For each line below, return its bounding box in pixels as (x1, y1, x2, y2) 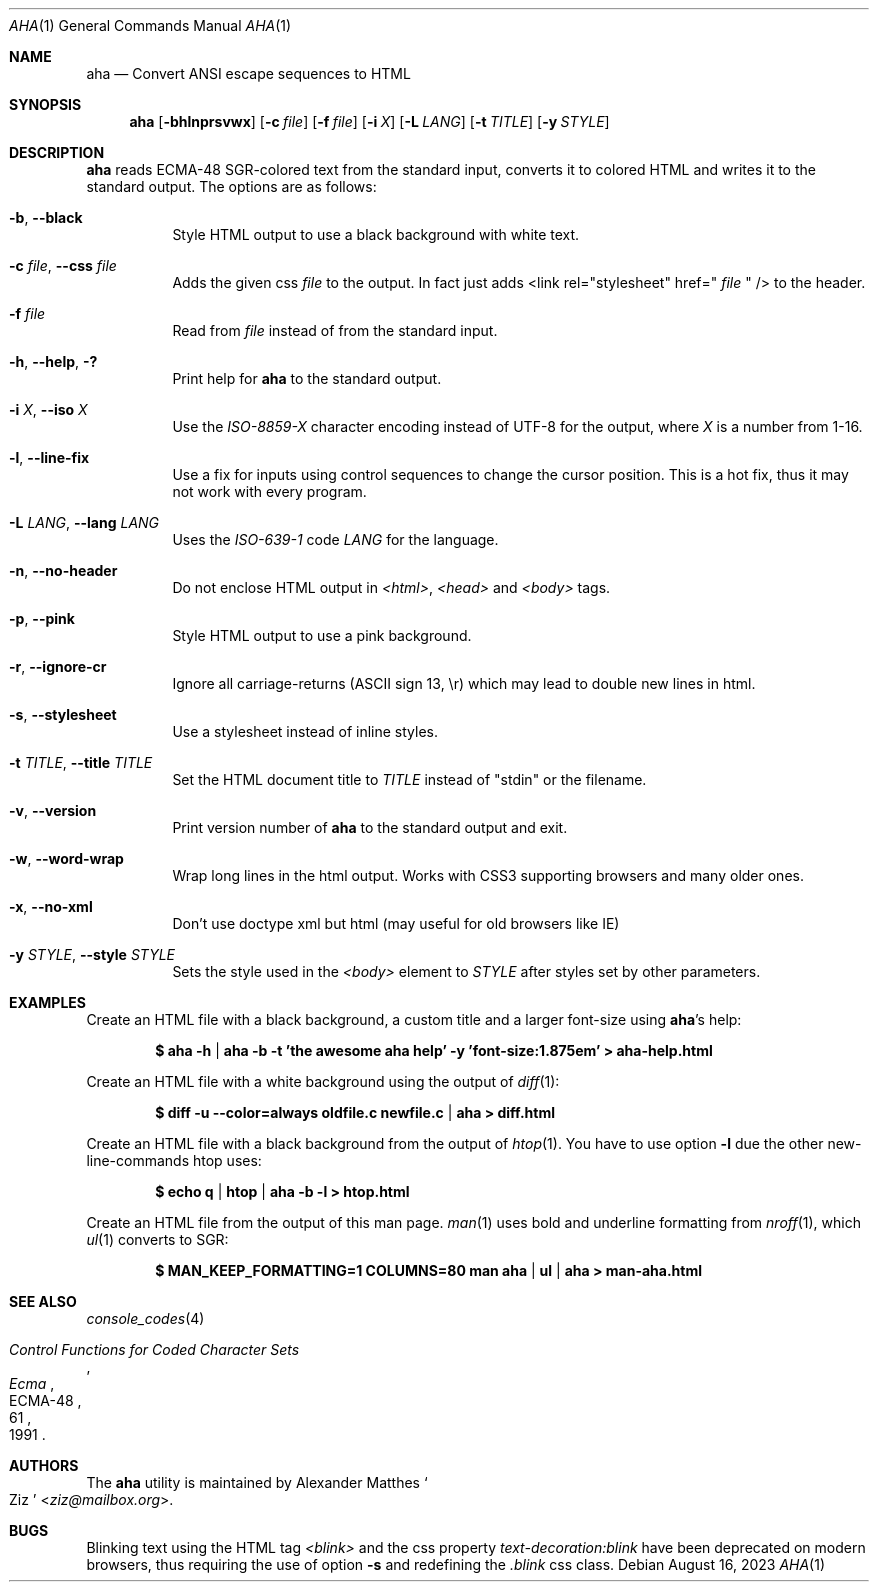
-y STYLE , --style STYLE (9, 946, 175, 963)
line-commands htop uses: (86, 1152, 262, 1169)
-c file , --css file (9, 257, 117, 274)
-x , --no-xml (9, 898, 93, 915)
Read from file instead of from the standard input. (172, 322, 498, 339)
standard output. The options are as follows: (86, 178, 377, 195)
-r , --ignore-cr (9, 658, 107, 675)
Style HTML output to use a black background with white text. (172, 226, 580, 243)
